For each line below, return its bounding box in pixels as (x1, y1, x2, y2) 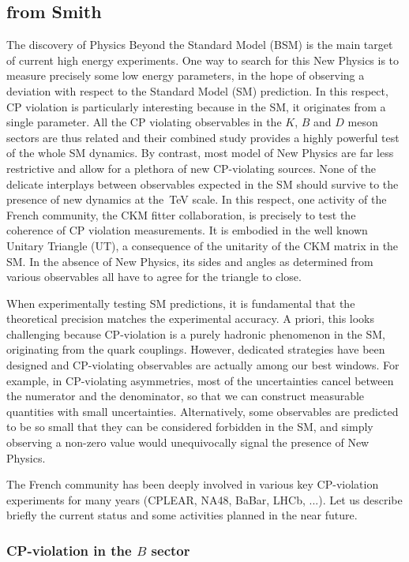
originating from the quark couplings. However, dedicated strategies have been (6, 341, 385, 358)
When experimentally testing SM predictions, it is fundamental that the (6, 294, 355, 311)
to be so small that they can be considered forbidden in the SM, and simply (6, 418, 373, 435)
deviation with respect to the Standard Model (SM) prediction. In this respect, (6, 82, 388, 99)
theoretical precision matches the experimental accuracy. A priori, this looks (6, 310, 375, 327)
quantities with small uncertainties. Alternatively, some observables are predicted (6, 403, 399, 419)
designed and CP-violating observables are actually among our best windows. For (6, 357, 400, 373)
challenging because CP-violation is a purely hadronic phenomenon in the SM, (6, 325, 385, 342)
